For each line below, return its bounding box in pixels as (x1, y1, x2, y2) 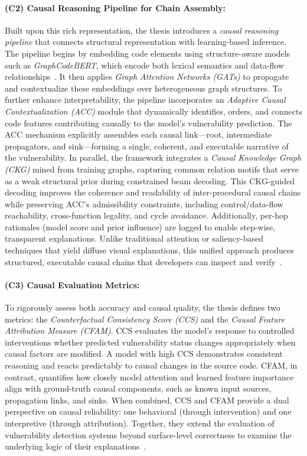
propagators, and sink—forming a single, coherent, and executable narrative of (5, 139, 289, 152)
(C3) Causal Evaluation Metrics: (5, 278, 140, 291)
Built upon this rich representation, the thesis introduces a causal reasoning (5, 24, 279, 36)
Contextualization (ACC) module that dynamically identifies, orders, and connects (5, 105, 302, 117)
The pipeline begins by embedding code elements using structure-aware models (5, 47, 290, 59)
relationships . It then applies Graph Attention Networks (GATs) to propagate (5, 70, 289, 83)
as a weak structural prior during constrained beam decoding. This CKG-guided (5, 174, 295, 187)
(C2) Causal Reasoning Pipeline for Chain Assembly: (5, 1, 226, 14)
